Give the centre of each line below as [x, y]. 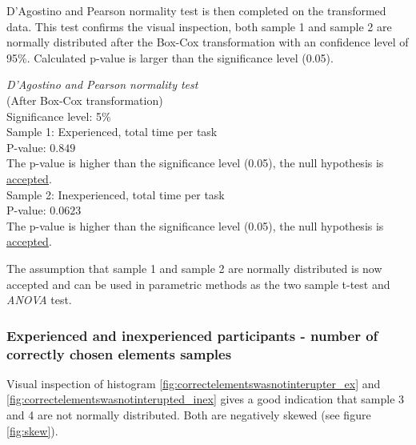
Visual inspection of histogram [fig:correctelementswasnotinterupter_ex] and [194, 383]
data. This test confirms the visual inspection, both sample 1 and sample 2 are [199, 26]
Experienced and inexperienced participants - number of [192, 335]
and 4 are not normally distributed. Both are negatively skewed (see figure [189, 415]
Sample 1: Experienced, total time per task [112, 132]
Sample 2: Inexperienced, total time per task [116, 194]
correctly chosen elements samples [119, 353]
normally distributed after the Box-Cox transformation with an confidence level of [208, 42]
